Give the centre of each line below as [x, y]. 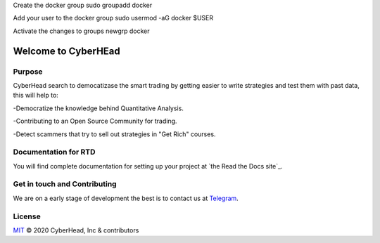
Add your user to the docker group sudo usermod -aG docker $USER [113, 18]
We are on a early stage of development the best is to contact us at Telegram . [126, 198]
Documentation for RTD [54, 152]
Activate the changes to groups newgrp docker [81, 31]
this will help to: [36, 96]
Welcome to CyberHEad [67, 51]
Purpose [28, 72]
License [27, 216]
